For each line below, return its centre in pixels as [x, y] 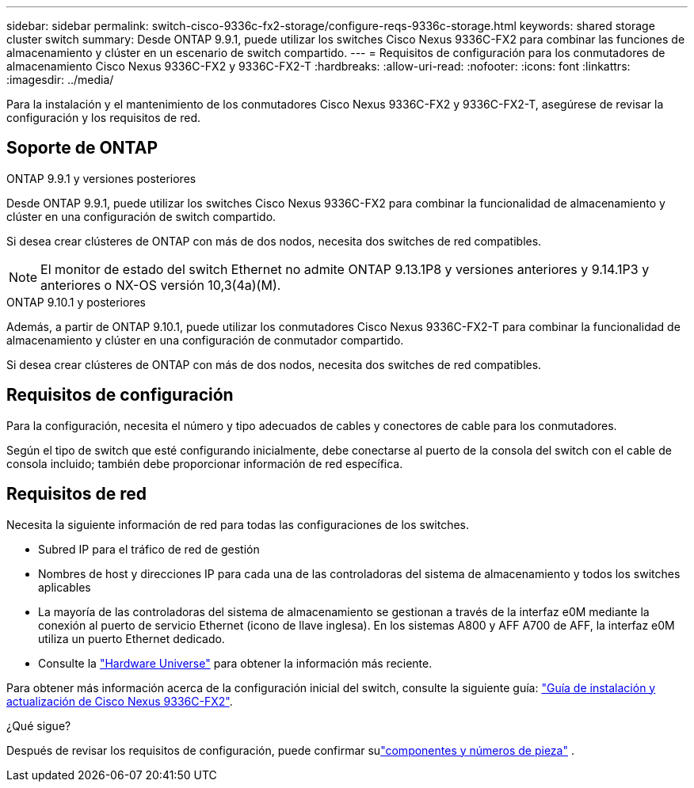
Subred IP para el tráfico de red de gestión [149, 549]
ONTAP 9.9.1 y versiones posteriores [101, 178]
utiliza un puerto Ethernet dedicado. [132, 638]
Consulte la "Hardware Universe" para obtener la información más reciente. [235, 663]
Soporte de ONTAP [82, 148]
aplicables [65, 587]
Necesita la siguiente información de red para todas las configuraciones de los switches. [238, 524]
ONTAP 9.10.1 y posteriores [76, 302]
